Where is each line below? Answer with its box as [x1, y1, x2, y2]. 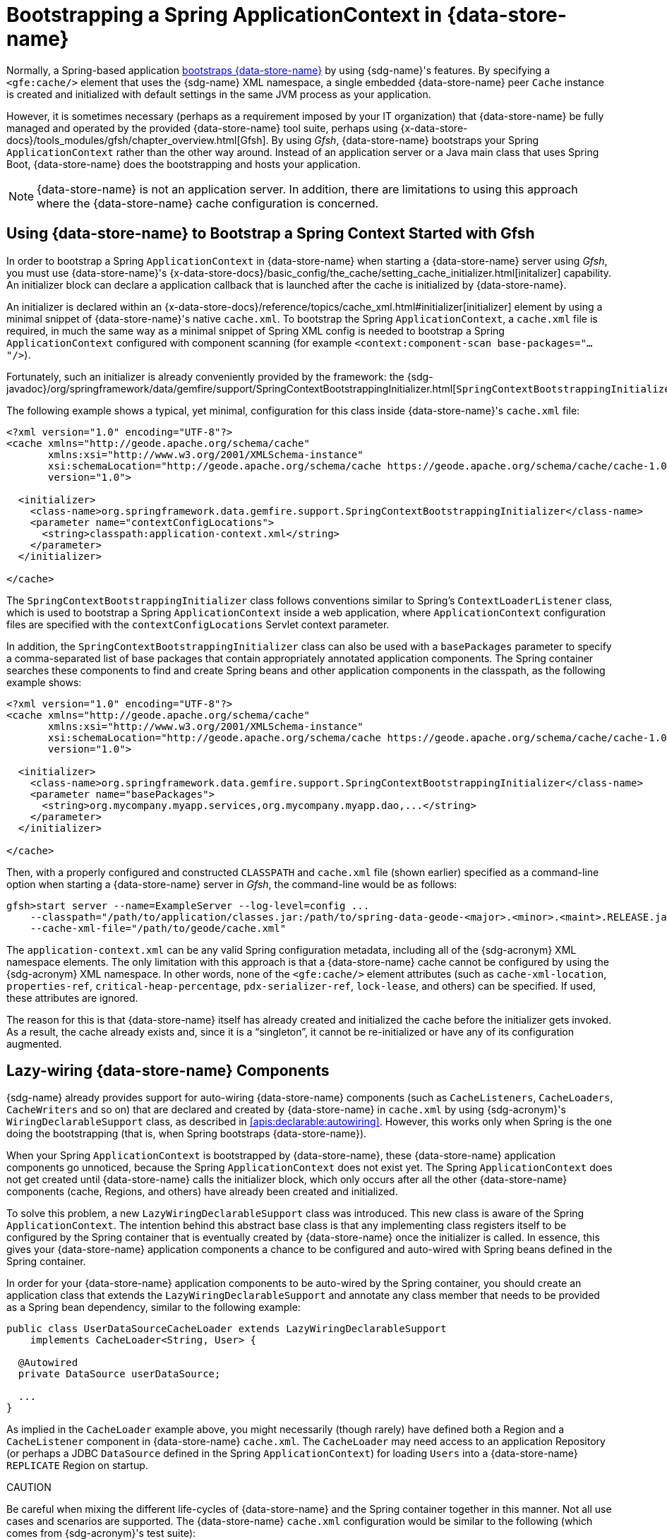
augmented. [6, 1037, 62, 1050]
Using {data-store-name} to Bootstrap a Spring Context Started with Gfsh [6, 224, 535, 243]
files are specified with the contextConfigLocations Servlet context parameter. [6, 618, 390, 630]
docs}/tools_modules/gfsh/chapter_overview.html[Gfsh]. [6, 133, 269, 146]
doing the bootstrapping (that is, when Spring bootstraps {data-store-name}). [6, 1127, 367, 1140]
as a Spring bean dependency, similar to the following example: [6, 1301, 301, 1314]
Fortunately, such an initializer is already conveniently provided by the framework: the [6, 370, 404, 383]
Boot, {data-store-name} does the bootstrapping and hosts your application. [6, 157, 361, 170]
